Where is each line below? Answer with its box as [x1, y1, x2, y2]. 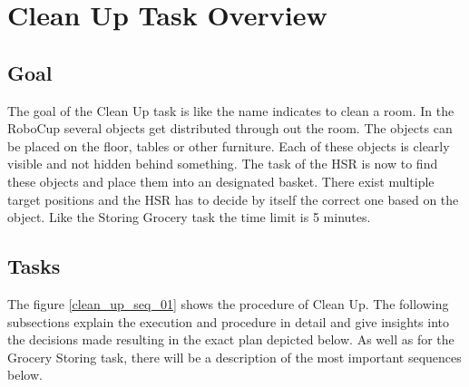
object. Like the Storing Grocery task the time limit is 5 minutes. [7, 208, 371, 227]
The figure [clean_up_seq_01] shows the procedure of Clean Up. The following [7, 294, 449, 313]
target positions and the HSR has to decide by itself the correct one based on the [7, 189, 459, 208]
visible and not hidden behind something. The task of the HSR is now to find [7, 154, 438, 173]
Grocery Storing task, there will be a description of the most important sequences [7, 347, 462, 366]
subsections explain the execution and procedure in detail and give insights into [7, 312, 449, 331]
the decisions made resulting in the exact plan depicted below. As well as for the [7, 330, 454, 349]
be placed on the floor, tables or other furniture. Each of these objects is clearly [7, 136, 450, 155]
